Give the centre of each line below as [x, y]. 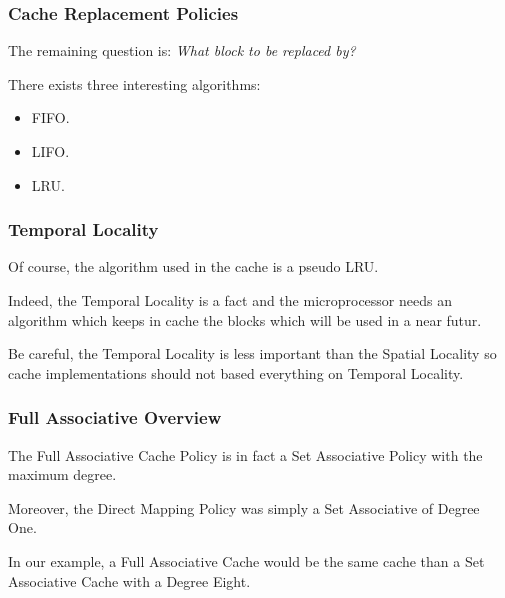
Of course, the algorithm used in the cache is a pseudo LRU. [193, 266]
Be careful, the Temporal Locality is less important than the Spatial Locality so [252, 353]
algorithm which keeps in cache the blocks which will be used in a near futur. [245, 319]
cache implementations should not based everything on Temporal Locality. [236, 372]
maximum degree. [62, 474]
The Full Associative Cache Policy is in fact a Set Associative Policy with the [245, 454]
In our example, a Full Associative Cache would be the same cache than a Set [246, 560]
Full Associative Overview [115, 417]
